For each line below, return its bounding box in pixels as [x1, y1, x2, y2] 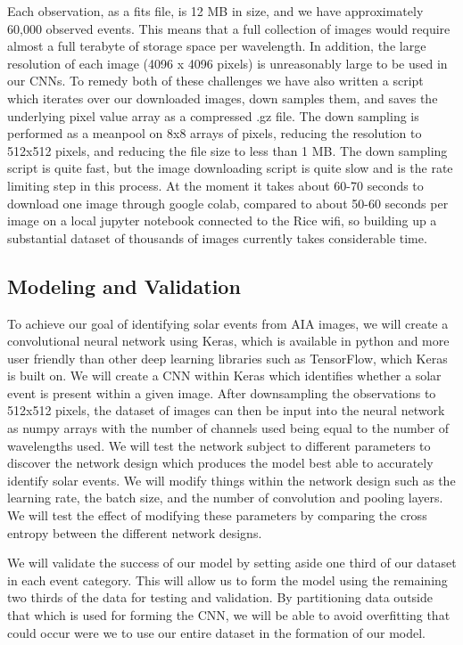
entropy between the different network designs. [7, 523, 262, 542]
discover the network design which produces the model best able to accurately [7, 453, 434, 472]
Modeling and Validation [7, 272, 241, 299]
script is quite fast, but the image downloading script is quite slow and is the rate [7, 159, 453, 177]
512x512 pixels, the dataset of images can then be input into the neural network [7, 401, 445, 420]
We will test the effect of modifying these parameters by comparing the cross [7, 506, 427, 525]
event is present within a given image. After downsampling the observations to [7, 383, 436, 402]
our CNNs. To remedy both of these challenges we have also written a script [7, 71, 424, 90]
